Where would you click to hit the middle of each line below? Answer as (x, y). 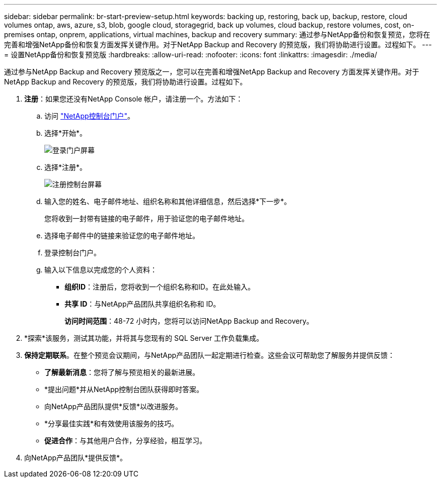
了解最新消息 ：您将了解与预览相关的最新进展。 (122, 372)
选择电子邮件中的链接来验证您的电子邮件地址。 (122, 235)
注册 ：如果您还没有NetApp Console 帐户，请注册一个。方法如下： (134, 99)
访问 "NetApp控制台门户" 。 (90, 116)
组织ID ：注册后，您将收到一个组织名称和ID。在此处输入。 (160, 287)
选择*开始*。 (66, 133)
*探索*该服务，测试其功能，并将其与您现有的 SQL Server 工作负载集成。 (144, 338)
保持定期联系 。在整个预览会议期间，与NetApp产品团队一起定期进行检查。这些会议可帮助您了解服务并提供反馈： (210, 355)
